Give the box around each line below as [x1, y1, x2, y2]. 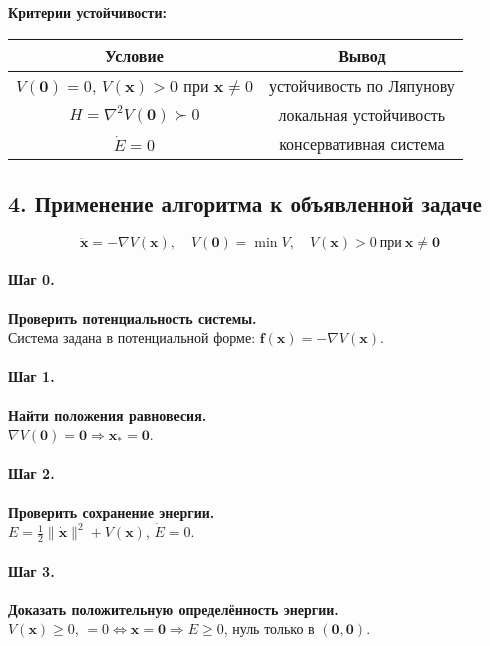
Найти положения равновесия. [8, 404, 207, 425]
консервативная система [279, 131, 445, 155]
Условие [105, 43, 164, 67]
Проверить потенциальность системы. [8, 307, 257, 328]
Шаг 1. [8, 366, 55, 387]
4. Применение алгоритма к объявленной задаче [8, 187, 482, 218]
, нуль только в [223, 618, 315, 639]
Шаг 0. [8, 269, 55, 290]
